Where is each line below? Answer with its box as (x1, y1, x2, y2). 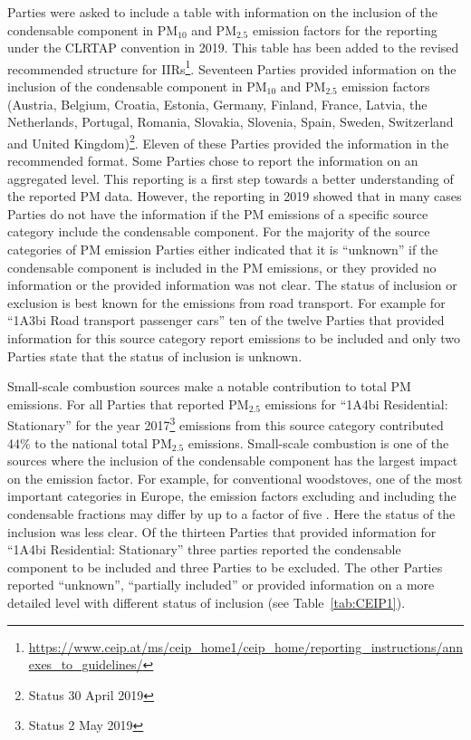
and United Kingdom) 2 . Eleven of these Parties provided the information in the (7, 130, 449, 152)
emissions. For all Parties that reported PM (7, 394, 249, 413)
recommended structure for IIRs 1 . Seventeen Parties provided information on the (7, 56, 457, 78)
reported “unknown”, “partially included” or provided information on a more (7, 575, 435, 594)
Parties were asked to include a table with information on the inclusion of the (7, 3, 437, 21)
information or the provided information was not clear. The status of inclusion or (7, 275, 457, 294)
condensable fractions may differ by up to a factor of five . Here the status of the (7, 505, 456, 523)
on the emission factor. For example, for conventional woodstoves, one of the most (7, 468, 463, 487)
